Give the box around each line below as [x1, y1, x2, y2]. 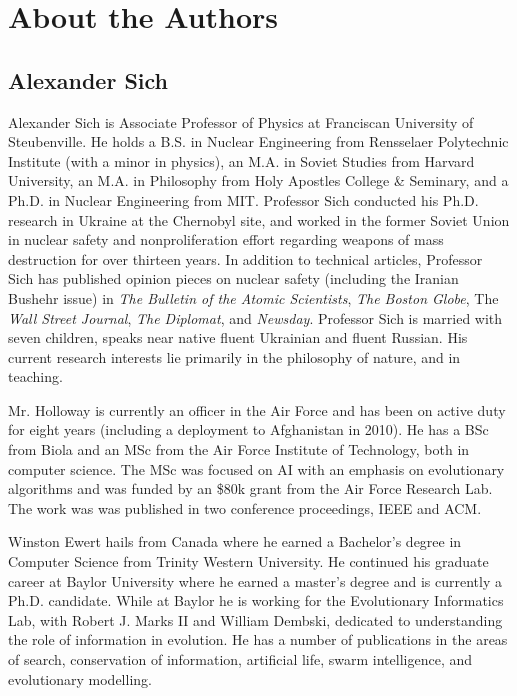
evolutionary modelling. [8, 668, 152, 689]
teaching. [8, 366, 63, 387]
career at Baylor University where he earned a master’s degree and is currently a [8, 570, 502, 591]
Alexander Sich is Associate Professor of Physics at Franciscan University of [8, 111, 474, 132]
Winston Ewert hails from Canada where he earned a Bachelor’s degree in [8, 531, 462, 552]
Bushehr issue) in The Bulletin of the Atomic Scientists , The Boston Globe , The [8, 287, 499, 308]
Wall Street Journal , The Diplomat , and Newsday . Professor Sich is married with [8, 307, 503, 328]
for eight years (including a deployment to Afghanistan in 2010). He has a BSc [8, 419, 489, 440]
